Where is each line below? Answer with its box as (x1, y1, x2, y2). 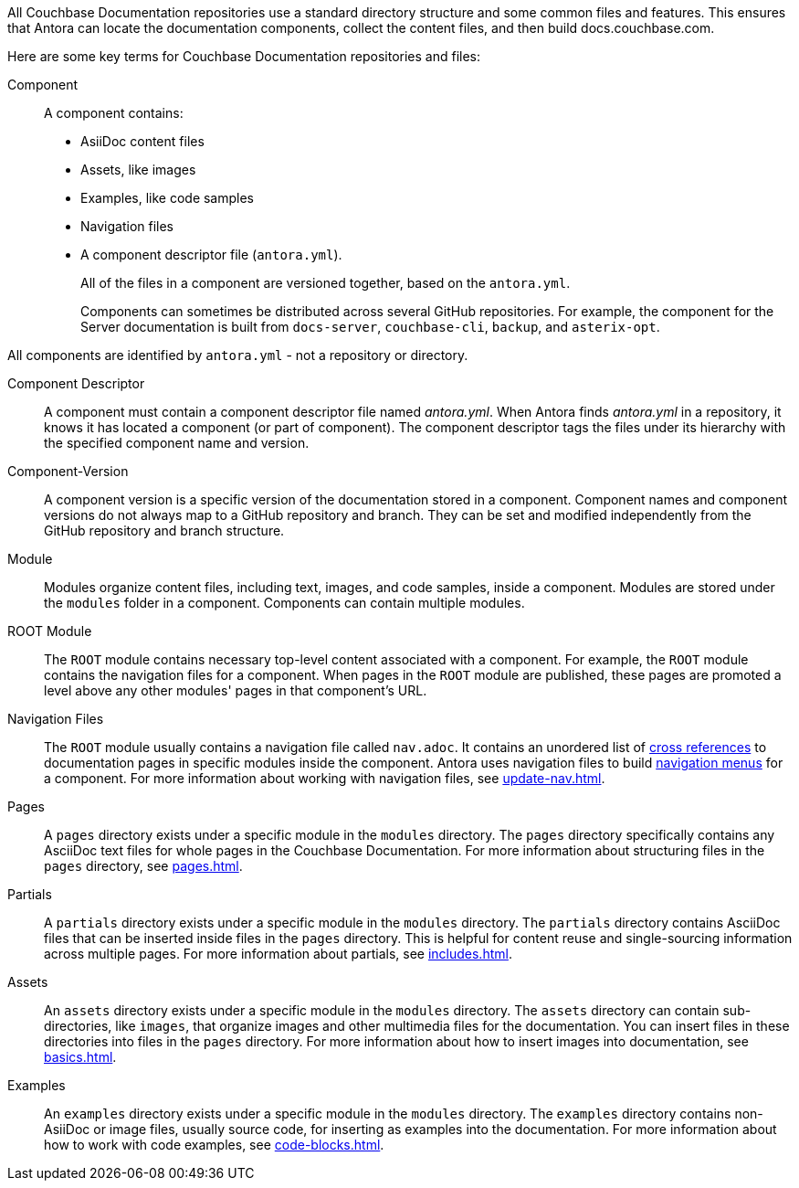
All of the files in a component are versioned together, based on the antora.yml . (80, 275, 571, 291)
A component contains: (44, 105, 184, 121)
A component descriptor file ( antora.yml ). (80, 247, 342, 262)
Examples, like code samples (80, 190, 255, 206)
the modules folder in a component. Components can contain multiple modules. (44, 595, 525, 610)
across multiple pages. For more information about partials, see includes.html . (44, 946, 512, 961)
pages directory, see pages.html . (44, 858, 243, 874)
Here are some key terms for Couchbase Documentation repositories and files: (7, 48, 481, 64)
